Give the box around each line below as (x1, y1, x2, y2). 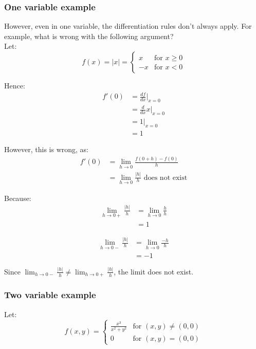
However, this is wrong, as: (4, 144, 89, 155)
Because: (4, 192, 31, 203)
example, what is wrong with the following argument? (4, 30, 174, 41)
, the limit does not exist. (114, 266, 194, 277)
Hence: (4, 80, 25, 90)
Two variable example (4, 288, 96, 301)
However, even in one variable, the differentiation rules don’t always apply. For (4, 21, 252, 31)
